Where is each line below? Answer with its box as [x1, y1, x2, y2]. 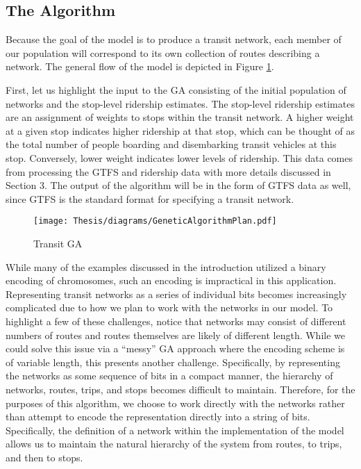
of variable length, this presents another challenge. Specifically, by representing [6, 354, 340, 369]
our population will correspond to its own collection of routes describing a [6, 45, 320, 60]
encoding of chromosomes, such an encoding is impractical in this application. [6, 273, 337, 288]
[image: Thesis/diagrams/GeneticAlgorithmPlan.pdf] [33, 216, 277, 227]
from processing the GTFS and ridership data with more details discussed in [6, 164, 331, 179]
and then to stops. [6, 450, 83, 464]
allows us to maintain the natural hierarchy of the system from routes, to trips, [6, 436, 342, 451]
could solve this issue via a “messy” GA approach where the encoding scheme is [6, 341, 345, 356]
